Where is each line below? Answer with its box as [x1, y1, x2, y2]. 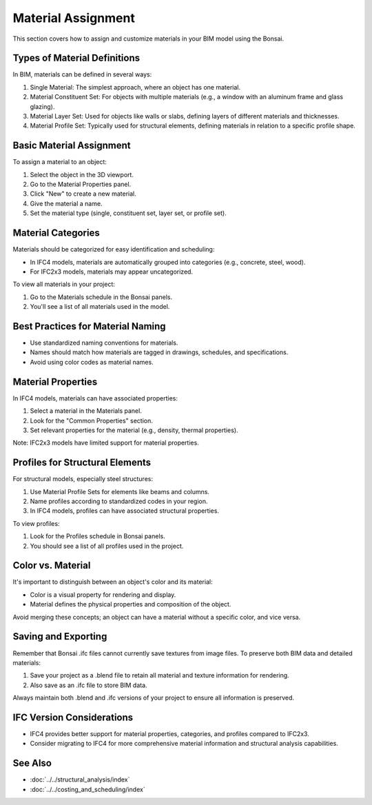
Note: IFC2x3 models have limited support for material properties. [12, 438, 199, 447]
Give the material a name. [30, 199, 103, 207]
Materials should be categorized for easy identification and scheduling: [12, 245, 215, 254]
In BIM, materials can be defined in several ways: [12, 70, 152, 79]
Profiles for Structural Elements [12, 457, 152, 469]
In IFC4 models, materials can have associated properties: [12, 394, 178, 402]
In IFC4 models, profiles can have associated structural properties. [30, 507, 220, 515]
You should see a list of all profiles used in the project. [30, 542, 184, 550]
